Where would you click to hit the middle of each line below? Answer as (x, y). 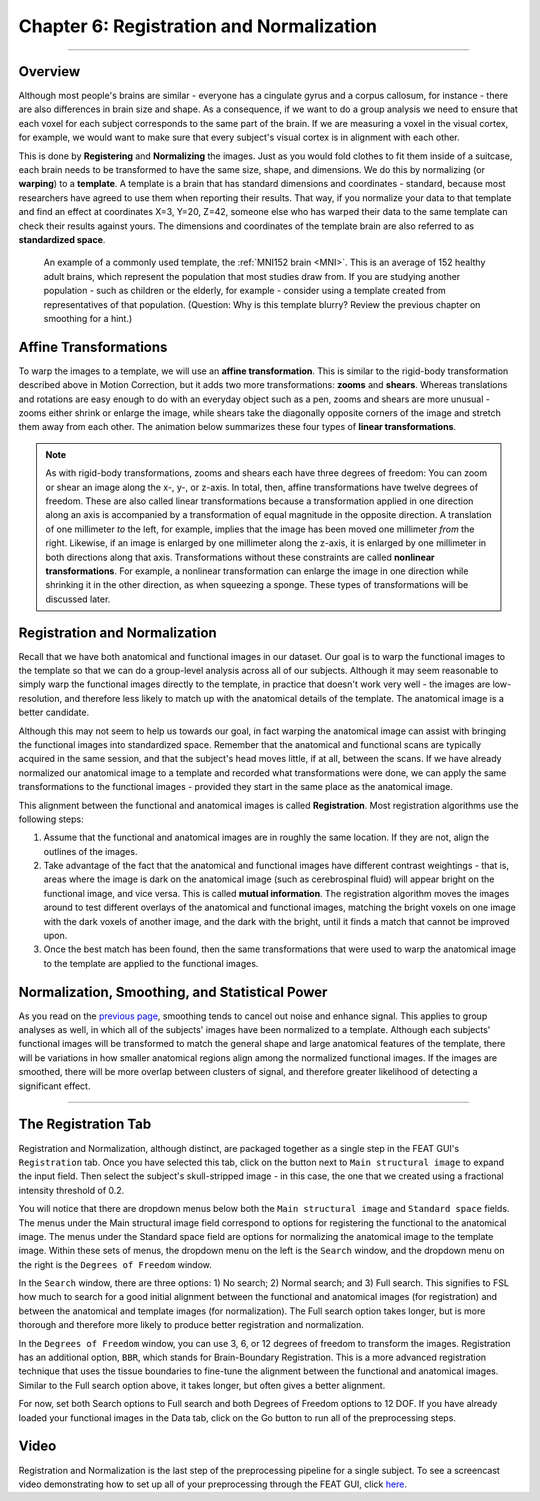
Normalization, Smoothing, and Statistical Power (173, 991)
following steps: (51, 819)
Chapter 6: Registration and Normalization (198, 26)
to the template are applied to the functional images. (151, 963)
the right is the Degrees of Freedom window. (115, 1264)
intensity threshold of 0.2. (71, 1190)
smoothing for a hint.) (88, 318)
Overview (49, 71)
